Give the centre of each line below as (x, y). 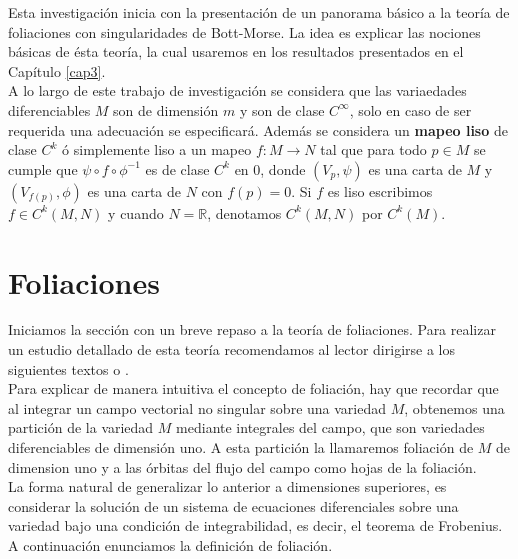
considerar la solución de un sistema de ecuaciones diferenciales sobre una (233, 505)
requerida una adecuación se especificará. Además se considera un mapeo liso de (258, 129)
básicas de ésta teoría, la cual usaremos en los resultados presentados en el (236, 51)
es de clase (177, 168)
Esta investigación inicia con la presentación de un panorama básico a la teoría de (259, 12)
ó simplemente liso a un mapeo (157, 149)
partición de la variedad (81, 427)
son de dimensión (166, 109)
